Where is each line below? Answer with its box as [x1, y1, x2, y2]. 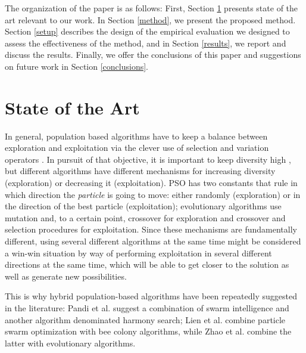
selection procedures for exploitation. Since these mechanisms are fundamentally [5, 223, 297, 236]
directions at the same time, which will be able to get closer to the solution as [5, 258, 289, 271]
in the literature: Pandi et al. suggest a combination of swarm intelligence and [5, 302, 289, 314]
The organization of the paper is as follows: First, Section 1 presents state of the [5, 2, 298, 14]
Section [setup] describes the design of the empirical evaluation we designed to [5, 25, 290, 38]
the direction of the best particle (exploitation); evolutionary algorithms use [5, 200, 282, 212]
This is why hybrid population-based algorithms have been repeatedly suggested [5, 290, 297, 302]
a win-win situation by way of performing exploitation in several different [5, 246, 272, 259]
